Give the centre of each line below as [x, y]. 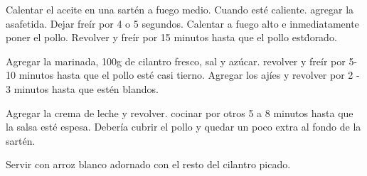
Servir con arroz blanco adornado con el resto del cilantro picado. [148, 164]
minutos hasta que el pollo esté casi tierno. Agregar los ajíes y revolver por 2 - [189, 75]
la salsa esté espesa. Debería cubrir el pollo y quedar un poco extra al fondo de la [183, 127]
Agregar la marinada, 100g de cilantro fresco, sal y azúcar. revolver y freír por [176, 61]
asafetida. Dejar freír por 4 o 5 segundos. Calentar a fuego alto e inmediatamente [182, 23]
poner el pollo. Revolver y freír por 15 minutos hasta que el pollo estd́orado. [171, 37]
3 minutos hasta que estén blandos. [82, 88]
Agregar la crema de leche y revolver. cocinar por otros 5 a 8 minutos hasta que [180, 112]
